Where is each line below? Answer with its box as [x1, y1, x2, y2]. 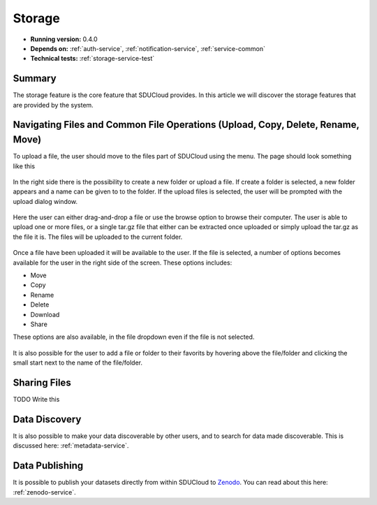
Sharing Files [13, 376, 71, 388]
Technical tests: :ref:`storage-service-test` [30, 54, 155, 63]
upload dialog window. [13, 197, 78, 205]
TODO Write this [13, 395, 60, 404]
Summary [13, 73, 57, 85]
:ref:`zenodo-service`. [13, 488, 76, 496]
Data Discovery [13, 413, 82, 425]
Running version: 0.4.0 [30, 35, 98, 43]
